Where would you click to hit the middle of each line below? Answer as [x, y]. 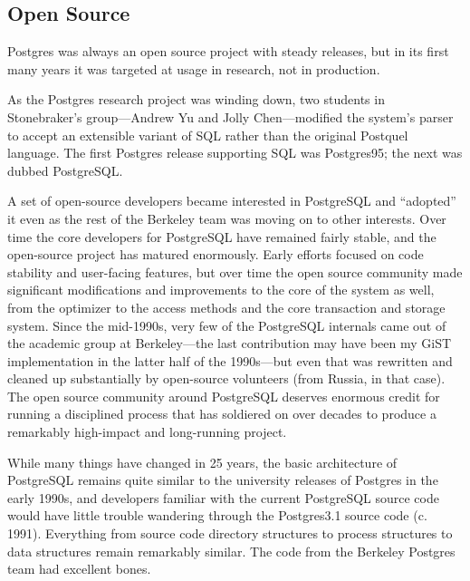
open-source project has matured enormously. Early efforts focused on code [216, 254]
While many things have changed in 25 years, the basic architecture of [202, 462]
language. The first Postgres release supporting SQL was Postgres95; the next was [235, 153]
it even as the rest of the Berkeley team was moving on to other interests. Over [227, 218]
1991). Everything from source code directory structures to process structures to [230, 533]
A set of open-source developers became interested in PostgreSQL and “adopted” [232, 201]
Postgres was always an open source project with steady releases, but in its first [228, 51]
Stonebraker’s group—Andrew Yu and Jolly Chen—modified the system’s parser [230, 116]
